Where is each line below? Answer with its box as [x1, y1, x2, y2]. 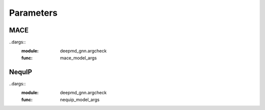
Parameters [9, 7, 58, 18]
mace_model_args [60, 55, 97, 61]
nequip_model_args [60, 96, 100, 103]
